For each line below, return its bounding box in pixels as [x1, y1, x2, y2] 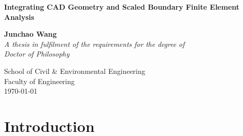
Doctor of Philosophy [4, 48, 70, 59]
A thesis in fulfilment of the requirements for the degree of [4, 38, 185, 49]
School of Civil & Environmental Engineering [4, 65, 146, 76]
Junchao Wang [4, 29, 57, 39]
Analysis [4, 11, 35, 22]
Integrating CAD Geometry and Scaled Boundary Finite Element [4, 2, 239, 12]
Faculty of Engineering [4, 75, 75, 86]
